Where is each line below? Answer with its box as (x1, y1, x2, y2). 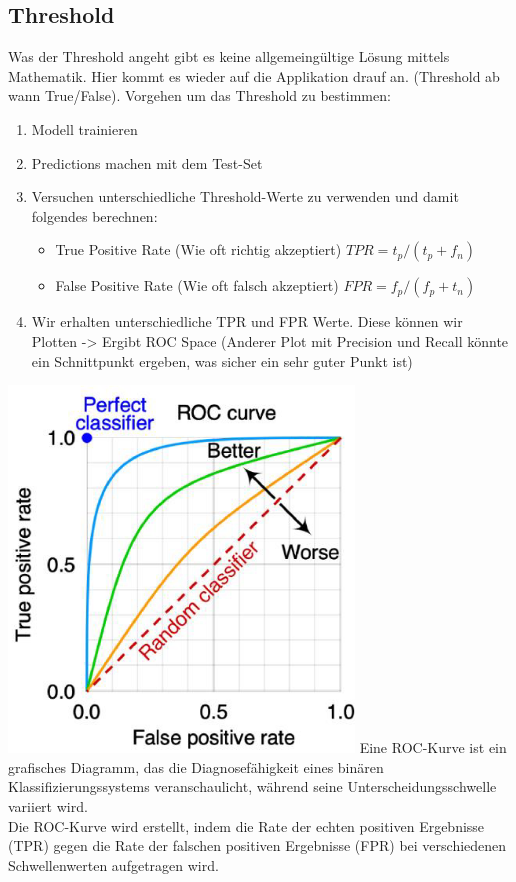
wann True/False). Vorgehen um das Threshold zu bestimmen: (8, 85, 391, 106)
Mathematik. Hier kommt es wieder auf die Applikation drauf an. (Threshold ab (8, 65, 500, 86)
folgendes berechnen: (31, 205, 158, 226)
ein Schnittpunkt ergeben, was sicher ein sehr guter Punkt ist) (31, 350, 413, 371)
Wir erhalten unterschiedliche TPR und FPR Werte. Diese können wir (31, 311, 463, 332)
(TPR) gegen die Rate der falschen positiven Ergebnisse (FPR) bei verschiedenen (8, 835, 507, 856)
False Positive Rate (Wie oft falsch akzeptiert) (55, 275, 339, 296)
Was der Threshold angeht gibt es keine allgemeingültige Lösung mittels (8, 46, 450, 67)
